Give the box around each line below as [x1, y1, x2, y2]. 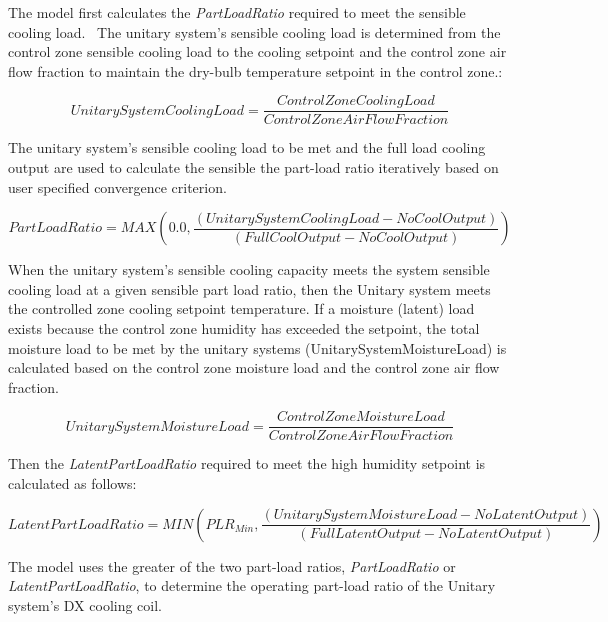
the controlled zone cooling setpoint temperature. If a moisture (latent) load [8, 298, 475, 319]
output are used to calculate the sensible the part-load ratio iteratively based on [8, 157, 499, 178]
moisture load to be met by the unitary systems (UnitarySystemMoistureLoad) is [8, 337, 507, 358]
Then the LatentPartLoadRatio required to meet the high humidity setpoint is [8, 453, 486, 474]
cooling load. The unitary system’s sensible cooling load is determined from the [8, 21, 501, 42]
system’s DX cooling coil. [8, 594, 163, 615]
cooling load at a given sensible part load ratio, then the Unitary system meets [8, 278, 491, 299]
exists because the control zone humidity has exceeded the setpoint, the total [8, 318, 480, 338]
